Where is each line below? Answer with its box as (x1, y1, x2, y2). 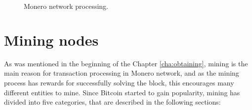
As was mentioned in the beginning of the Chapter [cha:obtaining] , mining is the (4, 58, 248, 68)
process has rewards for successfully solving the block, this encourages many (4, 77, 234, 87)
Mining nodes (4, 29, 99, 50)
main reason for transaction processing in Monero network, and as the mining (4, 68, 239, 78)
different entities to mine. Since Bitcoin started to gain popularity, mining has (4, 87, 240, 97)
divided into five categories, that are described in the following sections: (4, 97, 221, 107)
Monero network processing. (24, 1, 108, 11)
